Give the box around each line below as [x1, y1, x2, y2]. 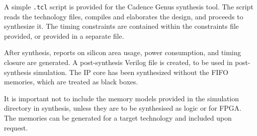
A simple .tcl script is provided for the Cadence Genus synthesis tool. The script [4, 1, 254, 11]
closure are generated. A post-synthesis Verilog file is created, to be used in [4, 57, 233, 68]
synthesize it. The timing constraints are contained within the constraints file [4, 21, 239, 31]
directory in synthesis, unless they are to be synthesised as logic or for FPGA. [4, 103, 242, 113]
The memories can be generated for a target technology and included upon [4, 113, 232, 123]
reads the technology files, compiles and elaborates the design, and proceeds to [4, 11, 244, 21]
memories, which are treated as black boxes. [4, 76, 138, 87]
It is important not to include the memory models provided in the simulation [4, 93, 239, 103]
